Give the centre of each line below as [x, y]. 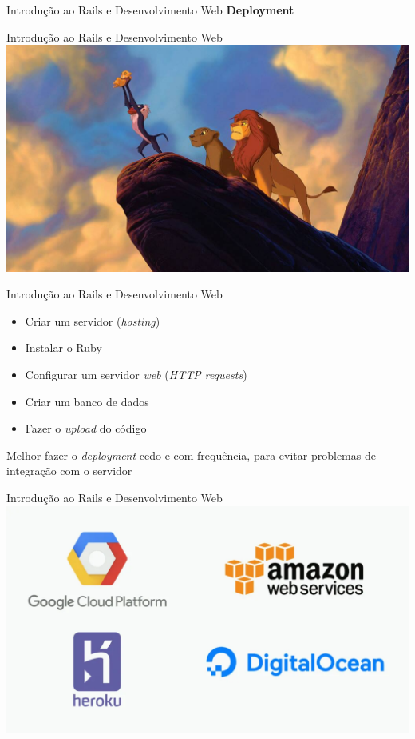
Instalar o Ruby [63, 348]
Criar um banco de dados [87, 401]
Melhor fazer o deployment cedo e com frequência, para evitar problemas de [191, 455]
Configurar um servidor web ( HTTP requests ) [136, 375]
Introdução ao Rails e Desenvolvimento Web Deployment [150, 10]
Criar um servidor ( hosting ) [93, 320]
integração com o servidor [69, 471]
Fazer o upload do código [86, 428]
